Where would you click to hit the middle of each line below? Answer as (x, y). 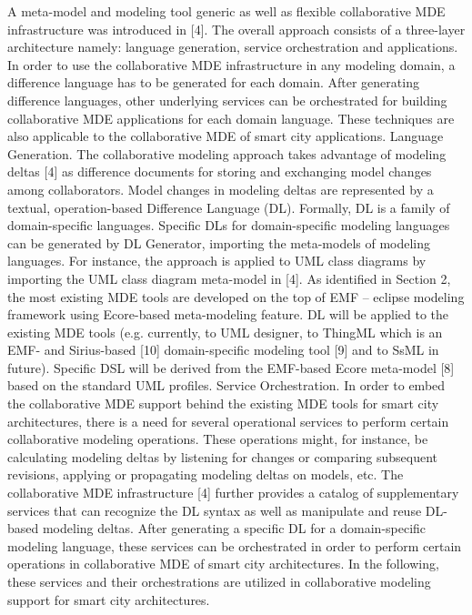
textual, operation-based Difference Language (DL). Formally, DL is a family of (229, 207)
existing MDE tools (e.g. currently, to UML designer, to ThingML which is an (225, 332)
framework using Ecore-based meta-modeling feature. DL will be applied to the (228, 314)
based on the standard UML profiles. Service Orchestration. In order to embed (226, 385)
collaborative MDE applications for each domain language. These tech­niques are (231, 118)
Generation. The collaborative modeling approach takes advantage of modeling (227, 153)
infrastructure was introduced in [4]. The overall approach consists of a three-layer (236, 29)
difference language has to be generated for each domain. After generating (213, 82)
